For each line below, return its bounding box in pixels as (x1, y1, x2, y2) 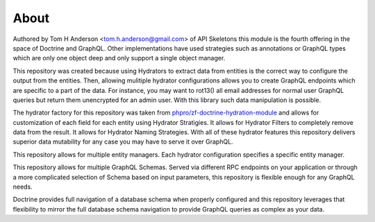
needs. (12, 182, 33, 191)
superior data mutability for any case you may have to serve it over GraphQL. (12, 137, 233, 146)
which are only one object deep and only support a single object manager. (12, 54, 226, 62)
